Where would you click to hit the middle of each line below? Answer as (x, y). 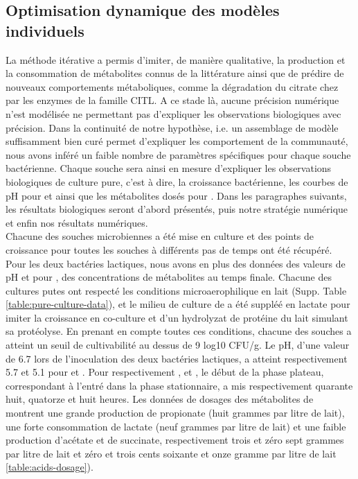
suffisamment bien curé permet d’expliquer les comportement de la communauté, (177, 141)
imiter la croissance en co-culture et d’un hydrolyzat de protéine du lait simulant (177, 317)
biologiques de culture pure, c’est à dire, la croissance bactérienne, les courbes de (177, 181)
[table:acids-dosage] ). (50, 467)
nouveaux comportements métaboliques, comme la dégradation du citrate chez (172, 86)
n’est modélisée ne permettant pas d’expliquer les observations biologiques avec (173, 113)
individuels (45, 30)
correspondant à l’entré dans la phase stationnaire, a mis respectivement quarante (179, 385)
